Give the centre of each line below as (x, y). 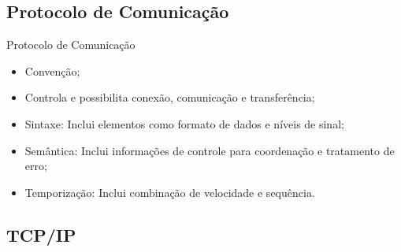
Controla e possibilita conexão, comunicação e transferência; (170, 97)
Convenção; (52, 70)
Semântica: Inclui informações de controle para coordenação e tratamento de (210, 150)
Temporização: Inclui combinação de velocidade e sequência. (170, 192)
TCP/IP (41, 234)
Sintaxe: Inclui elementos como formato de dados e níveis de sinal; (184, 123)
